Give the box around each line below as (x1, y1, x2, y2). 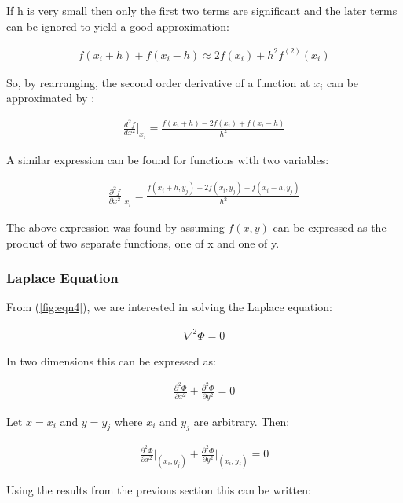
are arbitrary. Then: (193, 413, 290, 429)
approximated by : (6, 90, 95, 106)
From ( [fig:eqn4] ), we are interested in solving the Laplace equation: (6, 299, 332, 315)
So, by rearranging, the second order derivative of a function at (6, 74, 310, 90)
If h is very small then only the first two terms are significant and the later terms (6, 2, 398, 18)
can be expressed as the (273, 219, 387, 235)
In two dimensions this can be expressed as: (6, 352, 216, 369)
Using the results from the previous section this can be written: (6, 481, 311, 497)
